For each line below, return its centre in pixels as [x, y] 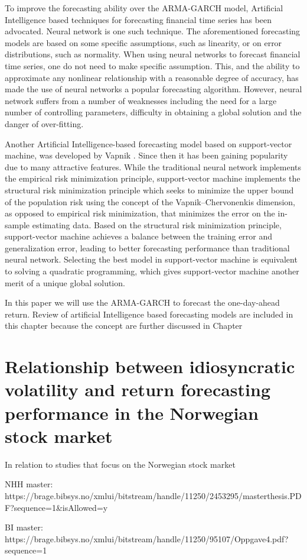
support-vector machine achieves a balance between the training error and [139, 236]
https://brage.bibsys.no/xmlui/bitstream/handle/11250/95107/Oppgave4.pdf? [147, 538]
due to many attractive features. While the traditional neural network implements [153, 166]
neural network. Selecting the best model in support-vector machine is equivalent [151, 259]
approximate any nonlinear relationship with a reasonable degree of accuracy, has [152, 77]
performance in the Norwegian [132, 412]
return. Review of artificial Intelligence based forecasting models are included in [149, 314]
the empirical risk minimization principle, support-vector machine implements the [153, 178]
